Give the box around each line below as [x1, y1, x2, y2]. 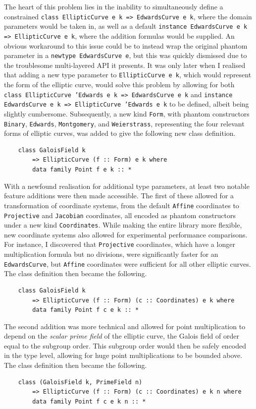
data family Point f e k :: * [32, 166, 132, 174]
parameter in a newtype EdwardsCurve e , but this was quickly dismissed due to [4, 50, 247, 60]
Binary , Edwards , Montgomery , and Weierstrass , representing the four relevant [4, 118, 245, 128]
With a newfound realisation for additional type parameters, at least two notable [4, 180, 250, 191]
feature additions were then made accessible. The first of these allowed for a [4, 190, 234, 201]
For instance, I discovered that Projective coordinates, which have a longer [4, 239, 235, 249]
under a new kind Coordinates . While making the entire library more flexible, [4, 220, 242, 230]
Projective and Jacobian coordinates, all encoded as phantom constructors [4, 210, 236, 220]
